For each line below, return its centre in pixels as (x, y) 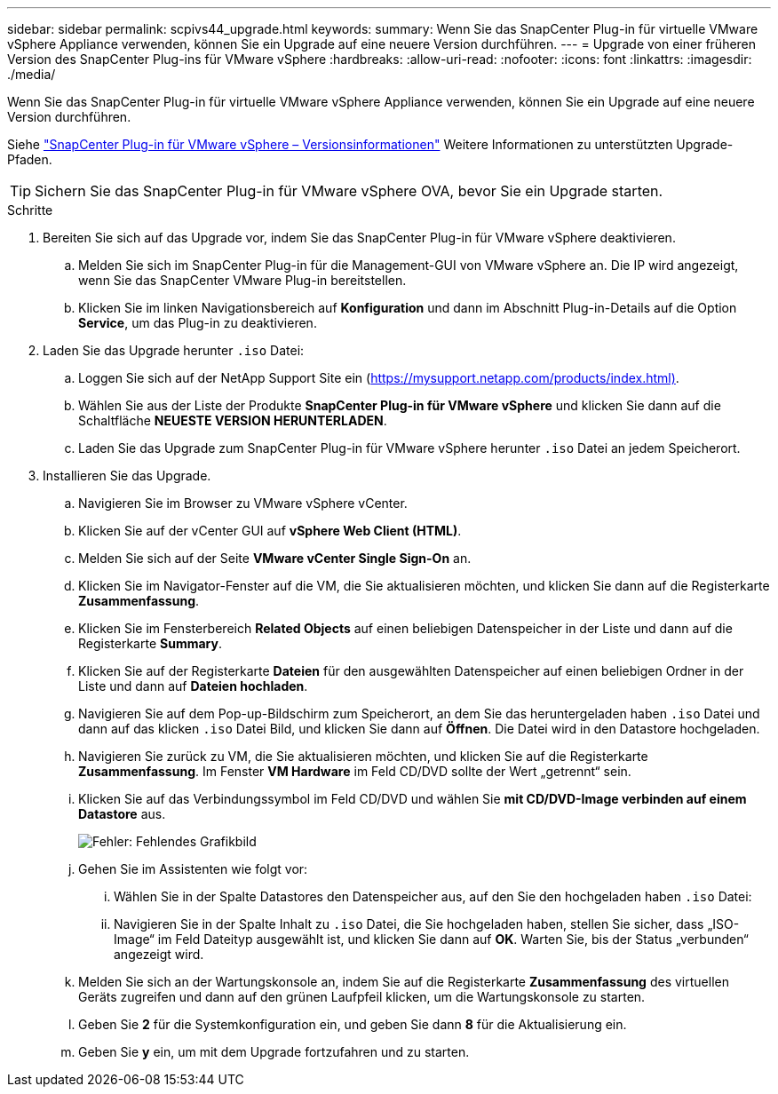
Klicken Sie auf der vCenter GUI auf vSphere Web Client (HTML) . (270, 531)
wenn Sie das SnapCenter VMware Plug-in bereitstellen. (242, 280)
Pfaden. (30, 159)
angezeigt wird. (159, 954)
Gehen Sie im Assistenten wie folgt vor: (193, 869)
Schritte (30, 210)
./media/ (32, 74)
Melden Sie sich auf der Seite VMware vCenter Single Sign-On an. (275, 558)
